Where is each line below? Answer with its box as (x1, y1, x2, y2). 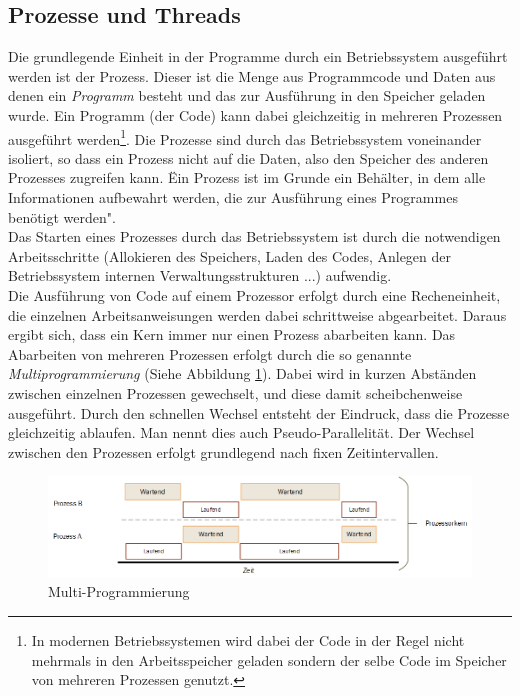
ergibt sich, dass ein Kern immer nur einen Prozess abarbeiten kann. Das (8, 324, 456, 345)
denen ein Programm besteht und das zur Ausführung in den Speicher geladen (8, 85, 486, 106)
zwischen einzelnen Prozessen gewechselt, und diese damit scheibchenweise (8, 382, 463, 403)
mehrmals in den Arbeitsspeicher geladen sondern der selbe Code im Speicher (31, 649, 507, 670)
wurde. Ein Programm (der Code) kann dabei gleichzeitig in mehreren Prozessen (8, 104, 503, 125)
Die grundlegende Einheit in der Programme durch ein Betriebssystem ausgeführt (8, 46, 508, 67)
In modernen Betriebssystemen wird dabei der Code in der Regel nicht (31, 629, 465, 650)
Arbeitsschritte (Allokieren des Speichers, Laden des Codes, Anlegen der (8, 245, 452, 266)
